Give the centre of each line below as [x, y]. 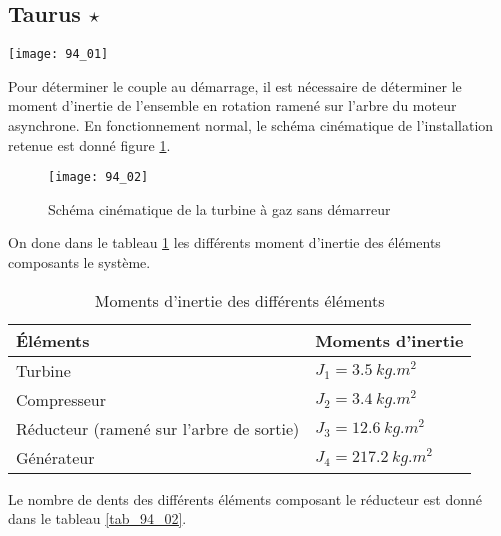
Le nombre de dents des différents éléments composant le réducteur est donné [245, 498]
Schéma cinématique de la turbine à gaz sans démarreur [219, 208]
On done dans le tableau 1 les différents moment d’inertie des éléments [224, 242]
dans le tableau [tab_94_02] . [97, 518]
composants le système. [79, 262]
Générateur [55, 457]
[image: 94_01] [58, 54]
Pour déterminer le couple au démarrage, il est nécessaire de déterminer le [235, 85]
